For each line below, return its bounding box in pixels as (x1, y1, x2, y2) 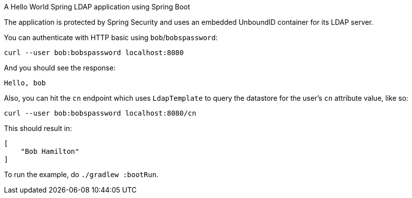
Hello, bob (4, 79, 46, 87)
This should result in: (4, 124, 72, 132)
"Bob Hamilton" (20, 147, 79, 155)
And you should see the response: (4, 64, 116, 72)
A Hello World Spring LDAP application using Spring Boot (4, 2, 190, 11)
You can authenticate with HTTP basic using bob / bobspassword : (4, 33, 218, 42)
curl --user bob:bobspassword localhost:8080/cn (4, 109, 196, 117)
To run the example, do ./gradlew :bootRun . (4, 170, 159, 179)
